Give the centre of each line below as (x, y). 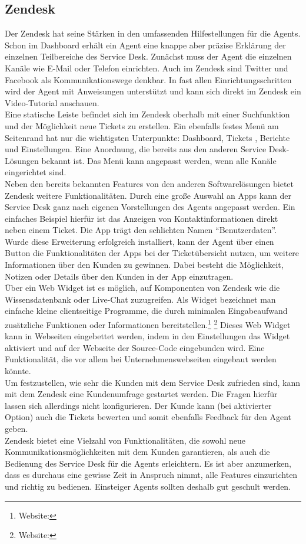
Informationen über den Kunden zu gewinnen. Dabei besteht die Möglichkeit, (144, 265)
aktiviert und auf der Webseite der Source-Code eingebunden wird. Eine (135, 347)
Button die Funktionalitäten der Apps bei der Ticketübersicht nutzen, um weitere (152, 253)
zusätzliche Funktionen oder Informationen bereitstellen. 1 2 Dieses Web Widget (148, 324)
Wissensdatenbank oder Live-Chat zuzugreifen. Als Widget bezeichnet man (140, 299)
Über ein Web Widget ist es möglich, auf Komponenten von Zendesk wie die (142, 288)
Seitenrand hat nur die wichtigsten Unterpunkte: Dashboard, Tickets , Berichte (147, 137)
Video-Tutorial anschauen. (52, 102)
